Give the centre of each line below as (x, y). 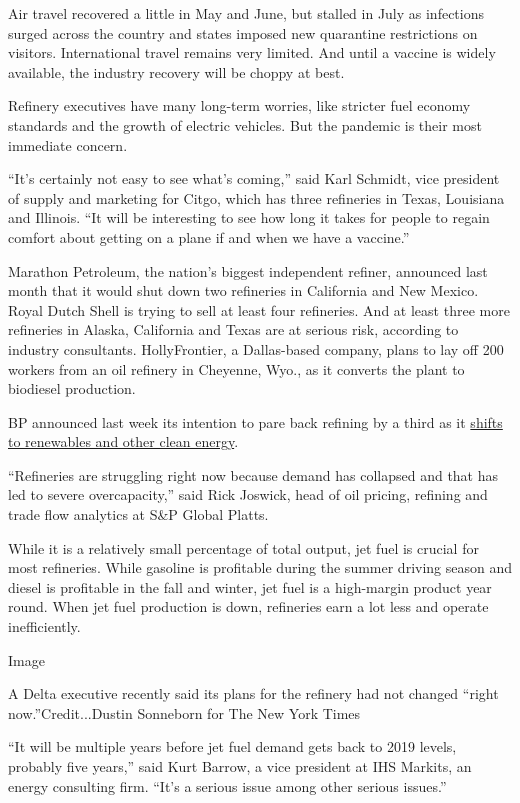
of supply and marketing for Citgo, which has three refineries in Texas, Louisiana (256, 197)
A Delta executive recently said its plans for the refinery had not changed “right (253, 693)
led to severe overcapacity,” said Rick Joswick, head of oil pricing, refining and (248, 494)
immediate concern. (68, 144)
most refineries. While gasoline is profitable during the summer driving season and (260, 567)
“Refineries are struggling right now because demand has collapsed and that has (253, 474)
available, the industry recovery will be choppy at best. (176, 71)
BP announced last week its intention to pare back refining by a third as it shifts (255, 421)
